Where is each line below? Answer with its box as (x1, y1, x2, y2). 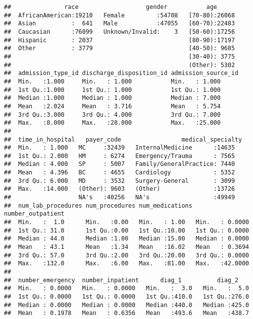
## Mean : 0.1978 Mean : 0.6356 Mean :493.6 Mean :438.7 (4, 310, 249, 317)
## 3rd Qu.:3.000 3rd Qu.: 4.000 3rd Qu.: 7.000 (4, 111, 221, 118)
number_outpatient (4, 210, 64, 218)
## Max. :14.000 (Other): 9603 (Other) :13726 (4, 185, 235, 193)
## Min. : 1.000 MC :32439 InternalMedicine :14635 (4, 144, 235, 152)
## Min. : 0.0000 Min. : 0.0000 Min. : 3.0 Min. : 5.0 (4, 285, 249, 292)
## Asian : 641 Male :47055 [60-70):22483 (4, 20, 235, 27)
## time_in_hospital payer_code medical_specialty (4, 136, 242, 143)
